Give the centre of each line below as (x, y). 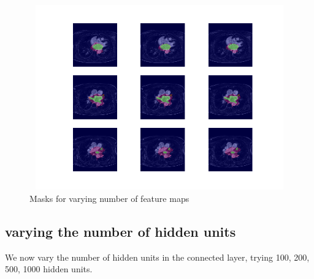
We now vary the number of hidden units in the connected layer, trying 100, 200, (157, 257)
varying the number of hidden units (121, 231)
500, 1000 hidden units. (49, 269)
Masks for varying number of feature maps (109, 198)
